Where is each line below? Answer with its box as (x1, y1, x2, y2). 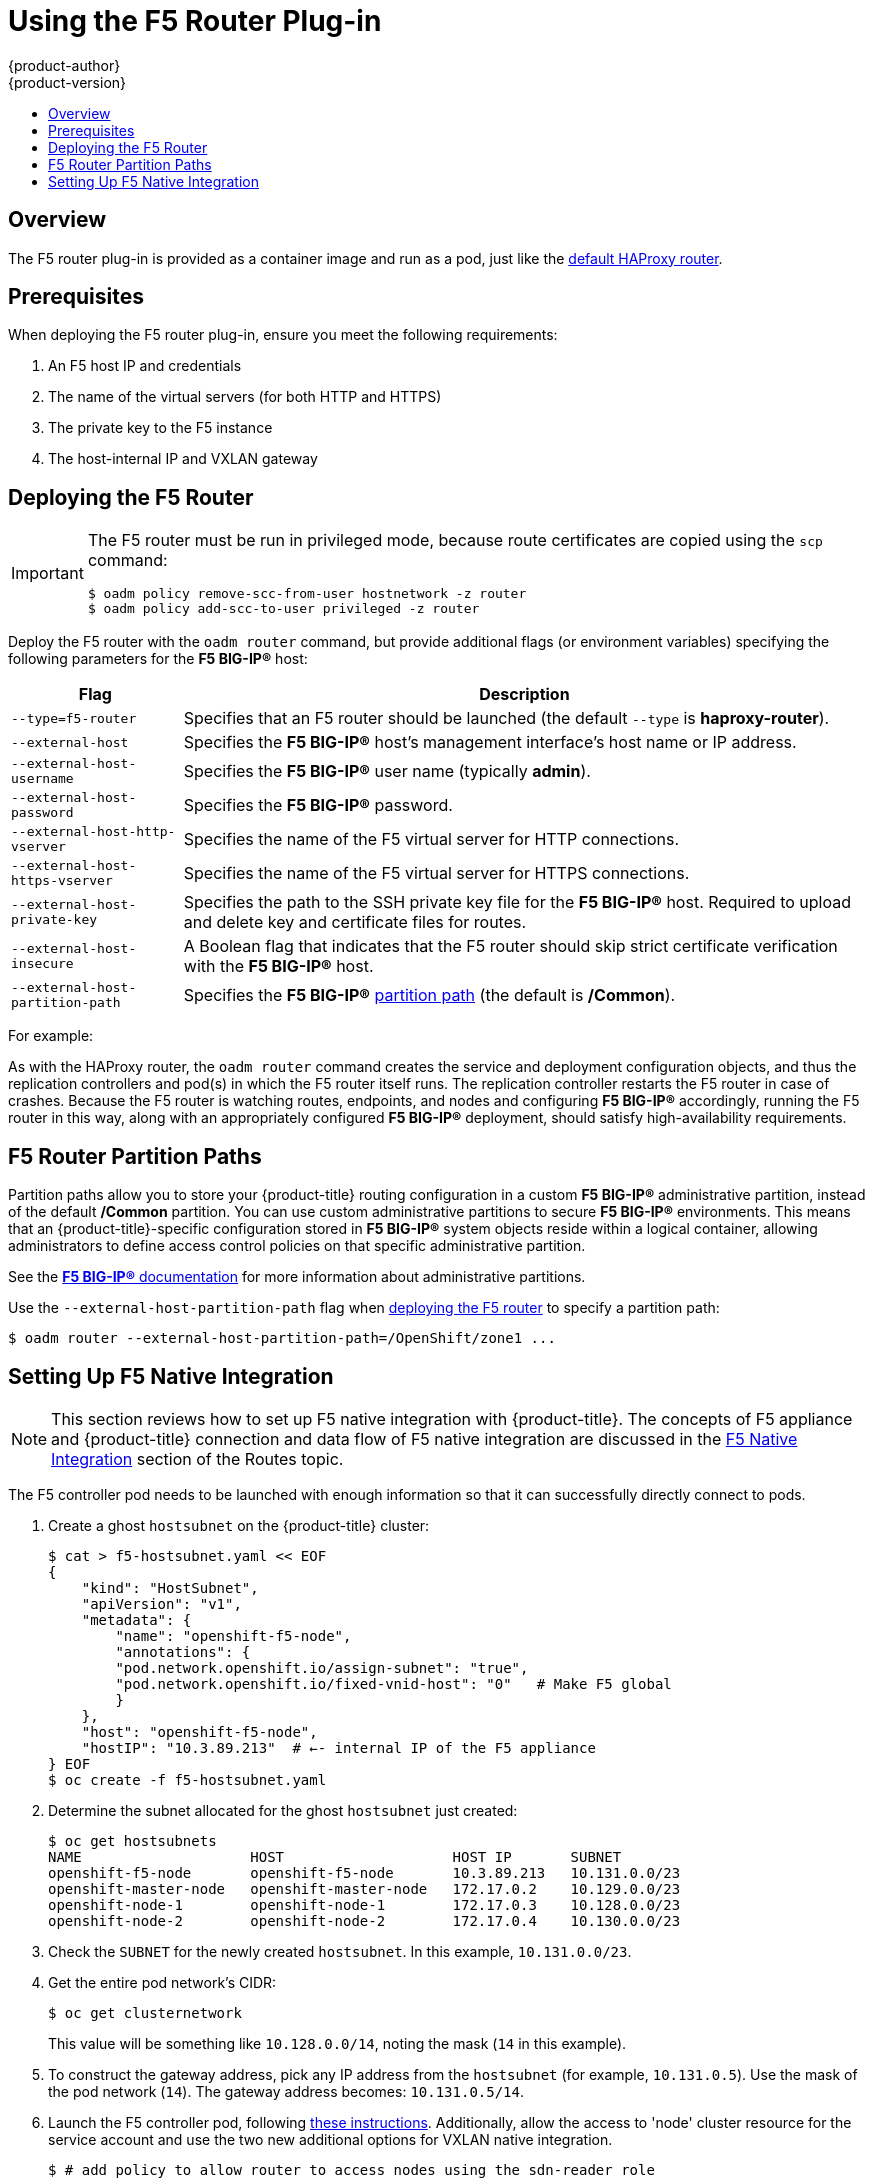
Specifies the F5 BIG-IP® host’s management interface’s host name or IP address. (183, 732, 797, 753)
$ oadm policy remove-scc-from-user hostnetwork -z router (87, 586, 527, 602)
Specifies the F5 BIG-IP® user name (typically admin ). (183, 761, 591, 782)
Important (11, 563, 84, 584)
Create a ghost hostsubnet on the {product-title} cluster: (48, 1516, 430, 1534)
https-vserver (11, 873, 113, 889)
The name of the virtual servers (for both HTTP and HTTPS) (48, 388, 442, 406)
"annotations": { (115, 1643, 251, 1660)
